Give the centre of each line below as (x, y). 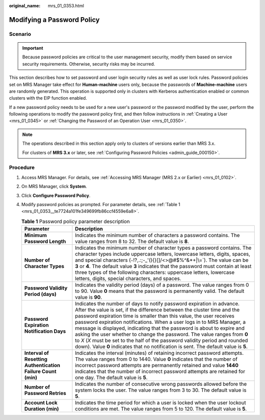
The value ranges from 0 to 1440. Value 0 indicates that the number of (156, 359)
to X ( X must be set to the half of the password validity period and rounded (161, 341)
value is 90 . (89, 297)
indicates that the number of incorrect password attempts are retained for (160, 371)
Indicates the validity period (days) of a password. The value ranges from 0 (162, 285)
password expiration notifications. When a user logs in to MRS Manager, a (160, 322)
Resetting (36, 359)
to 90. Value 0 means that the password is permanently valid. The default (160, 291)
